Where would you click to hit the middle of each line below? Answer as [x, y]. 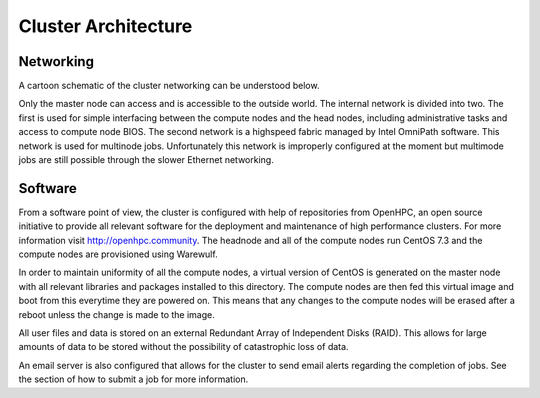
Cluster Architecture [105, 26]
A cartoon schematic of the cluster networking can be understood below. [169, 86]
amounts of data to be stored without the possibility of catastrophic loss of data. [183, 347]
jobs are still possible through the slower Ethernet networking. [146, 160]
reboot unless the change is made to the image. [116, 314]
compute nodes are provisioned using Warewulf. [118, 254]
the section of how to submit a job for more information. [133, 379]
